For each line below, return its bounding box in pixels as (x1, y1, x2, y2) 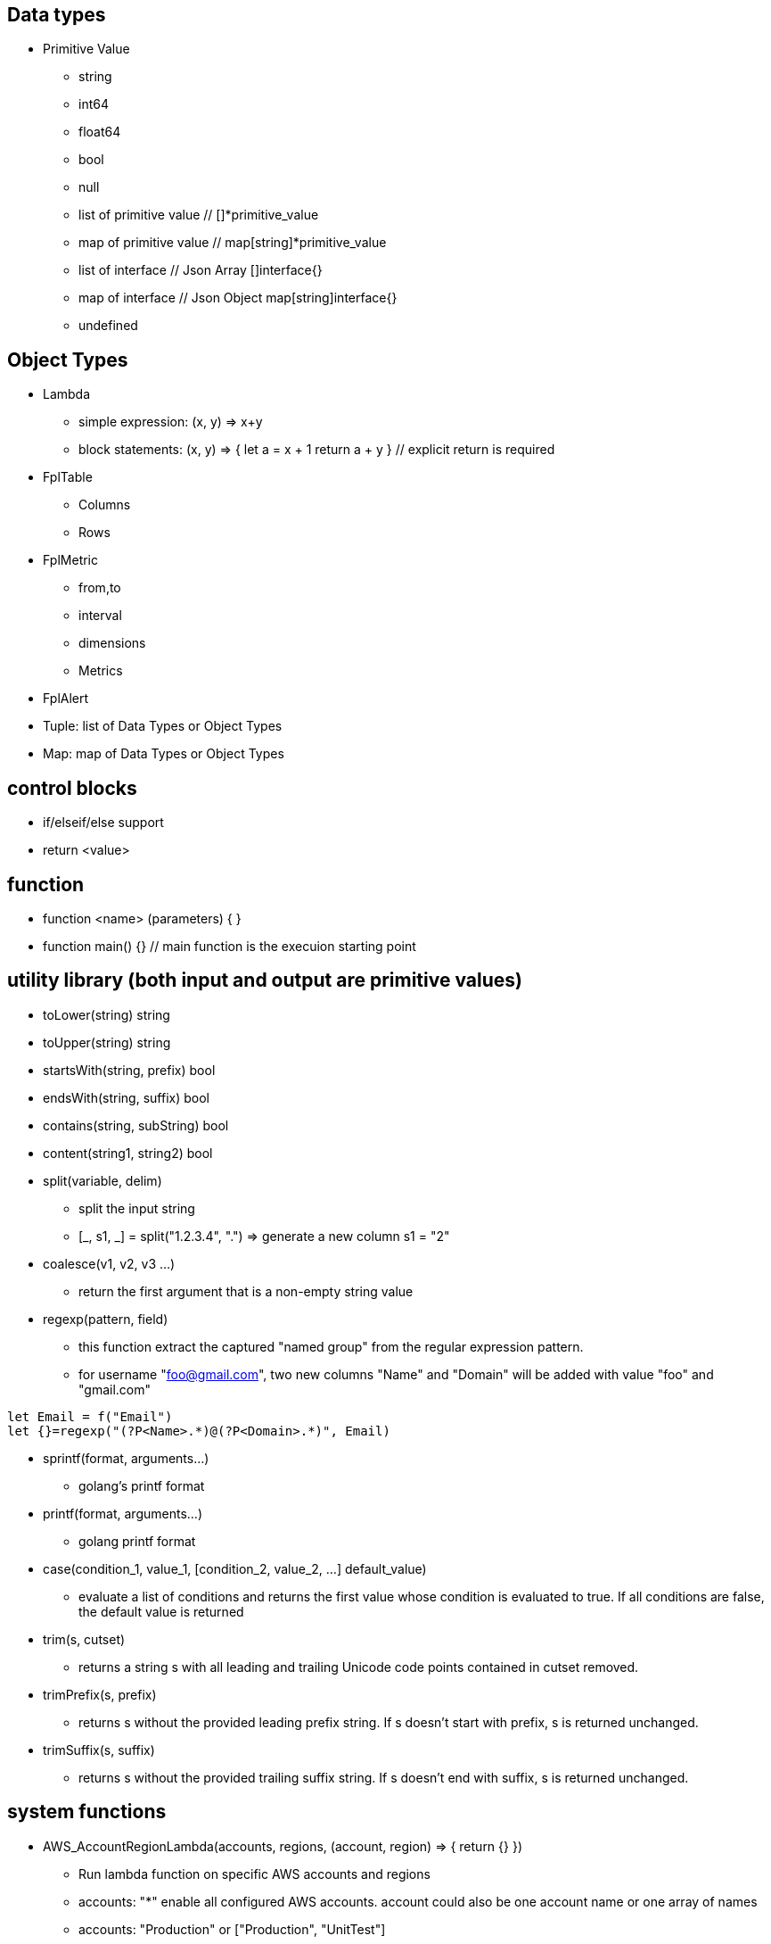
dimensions (78, 635, 146, 651)
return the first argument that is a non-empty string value (78, 1283, 414, 1299)
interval (78, 608, 122, 624)
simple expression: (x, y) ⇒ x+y (78, 414, 263, 430)
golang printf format (78, 1533, 196, 1549)
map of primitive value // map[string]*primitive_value (78, 235, 387, 251)
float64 (78, 124, 121, 140)
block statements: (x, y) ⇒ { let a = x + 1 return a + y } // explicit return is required (78, 442, 555, 458)
